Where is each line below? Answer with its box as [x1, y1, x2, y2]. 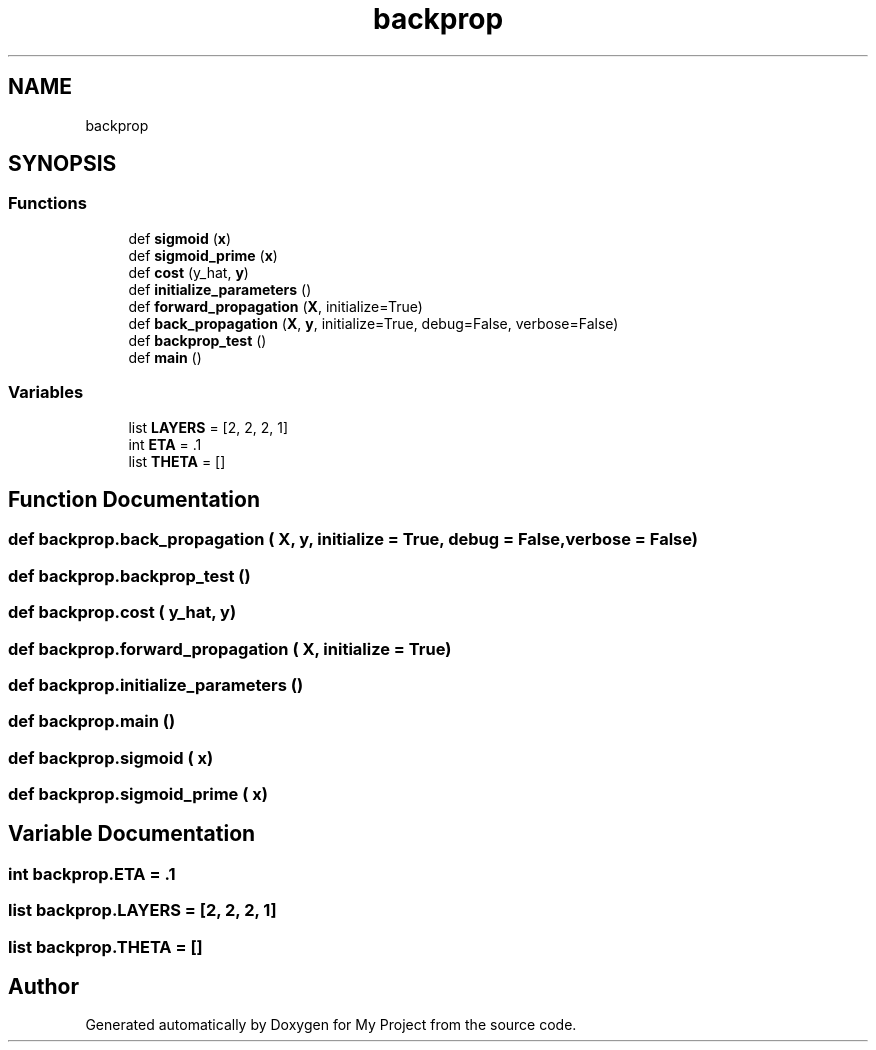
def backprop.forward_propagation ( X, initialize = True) [8, 638, 452, 659]
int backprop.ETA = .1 [8, 863, 176, 884]
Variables [8, 382, 84, 403]
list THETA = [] [128, 452, 226, 470]
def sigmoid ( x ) [128, 229, 231, 247]
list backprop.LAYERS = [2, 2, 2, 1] [8, 900, 277, 921]
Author [8, 974, 79, 1000]
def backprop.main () [8, 711, 176, 732]
